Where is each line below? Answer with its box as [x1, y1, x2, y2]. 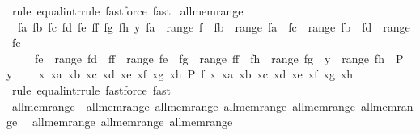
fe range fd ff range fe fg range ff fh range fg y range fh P [34, 49, 404, 66]
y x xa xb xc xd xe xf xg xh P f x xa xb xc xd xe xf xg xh [6, 65, 354, 82]
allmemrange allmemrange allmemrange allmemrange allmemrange [11, 97, 356, 114]
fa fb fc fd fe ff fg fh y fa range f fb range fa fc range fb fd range [17, 18, 410, 35]
